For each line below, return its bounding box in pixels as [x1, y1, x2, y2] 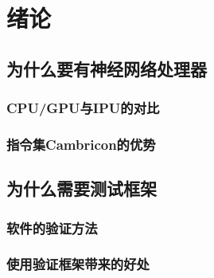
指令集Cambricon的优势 [6, 134, 156, 154]
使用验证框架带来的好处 [6, 254, 150, 274]
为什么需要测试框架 [6, 176, 157, 201]
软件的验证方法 [6, 217, 98, 237]
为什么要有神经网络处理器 [6, 56, 207, 80]
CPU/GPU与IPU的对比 [6, 98, 160, 118]
